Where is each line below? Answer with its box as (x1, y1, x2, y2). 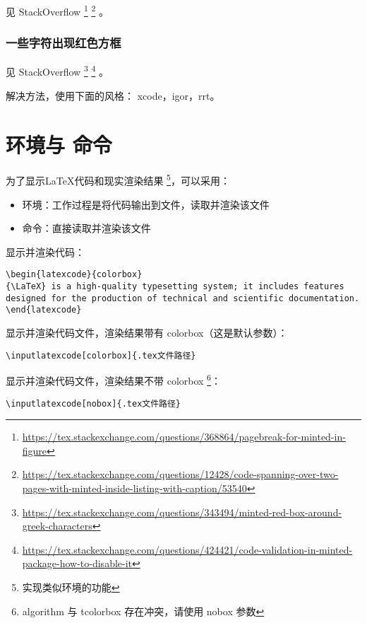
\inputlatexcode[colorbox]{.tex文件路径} (6, 350, 196, 361)
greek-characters (22, 518, 92, 533)
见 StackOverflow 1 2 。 (6, 2, 109, 18)
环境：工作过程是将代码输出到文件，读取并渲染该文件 (22, 197, 270, 211)
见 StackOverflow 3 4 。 (6, 62, 109, 79)
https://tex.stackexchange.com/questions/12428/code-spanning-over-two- (22, 467, 339, 482)
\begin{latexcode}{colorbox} (6, 269, 143, 280)
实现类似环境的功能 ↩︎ (22, 580, 120, 594)
